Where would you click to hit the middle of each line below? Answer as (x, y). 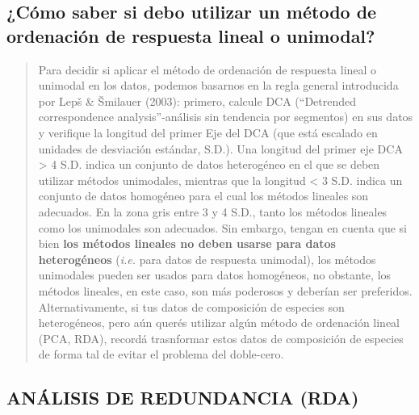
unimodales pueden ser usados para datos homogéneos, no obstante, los (215, 275)
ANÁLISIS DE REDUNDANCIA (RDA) (183, 398)
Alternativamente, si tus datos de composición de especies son (191, 306)
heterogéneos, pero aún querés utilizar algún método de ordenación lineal (219, 323)
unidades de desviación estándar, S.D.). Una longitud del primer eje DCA (220, 148)
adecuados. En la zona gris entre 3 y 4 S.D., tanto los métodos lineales (213, 211)
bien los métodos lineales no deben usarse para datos (187, 243)
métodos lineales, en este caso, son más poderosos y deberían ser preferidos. (225, 290)
